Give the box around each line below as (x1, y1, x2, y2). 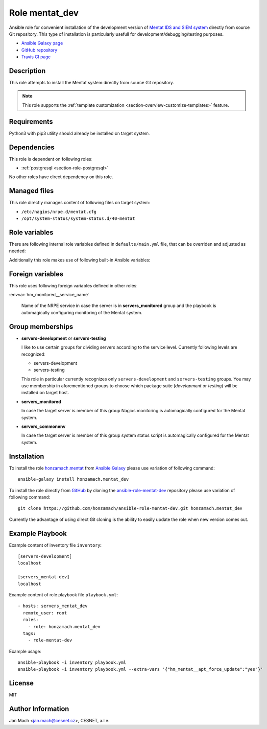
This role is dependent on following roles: (9, 156, 93, 162)
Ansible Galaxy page (21, 40, 63, 46)
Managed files (9, 187, 54, 195)
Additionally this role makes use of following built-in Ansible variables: (9, 257, 150, 263)
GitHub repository (21, 47, 57, 53)
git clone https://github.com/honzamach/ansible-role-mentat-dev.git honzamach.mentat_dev (18, 506, 243, 511)
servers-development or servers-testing (21, 335, 106, 341)
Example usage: (9, 648, 42, 654)
